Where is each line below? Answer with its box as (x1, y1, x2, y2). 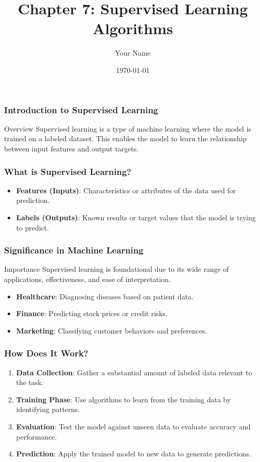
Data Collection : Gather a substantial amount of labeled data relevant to (16, 367, 252, 377)
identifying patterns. (16, 404, 80, 415)
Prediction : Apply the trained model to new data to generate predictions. (16, 448, 251, 459)
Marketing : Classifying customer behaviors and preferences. (16, 325, 207, 336)
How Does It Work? (4, 347, 88, 360)
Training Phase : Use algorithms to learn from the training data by (16, 394, 231, 404)
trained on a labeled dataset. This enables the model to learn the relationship (4, 133, 247, 144)
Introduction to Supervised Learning (4, 103, 158, 116)
